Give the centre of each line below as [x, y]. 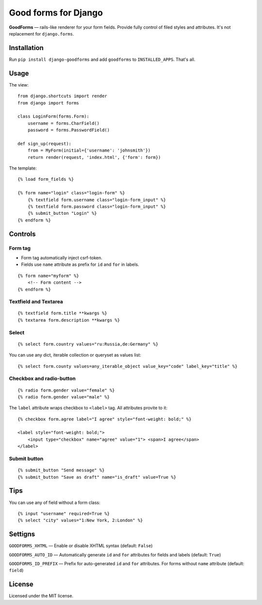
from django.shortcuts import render [63, 96]
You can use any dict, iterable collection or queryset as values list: [75, 355]
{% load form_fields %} [46, 179]
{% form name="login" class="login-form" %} [72, 193]
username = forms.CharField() [63, 123]
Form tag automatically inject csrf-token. [62, 258]
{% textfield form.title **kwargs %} [63, 313]
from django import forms [49, 103]
